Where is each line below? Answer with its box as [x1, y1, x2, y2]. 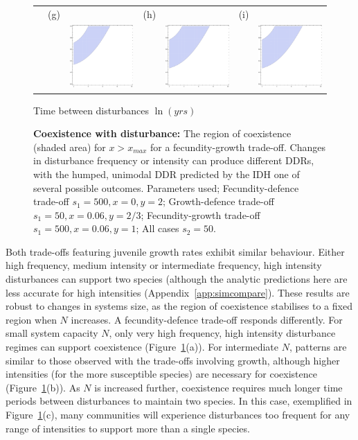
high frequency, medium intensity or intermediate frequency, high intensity [6, 258, 322, 272]
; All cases [136, 221, 179, 236]
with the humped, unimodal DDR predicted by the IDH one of [33, 166, 300, 181]
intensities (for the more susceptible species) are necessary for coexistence [6, 367, 317, 381]
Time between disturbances [33, 103, 150, 117]
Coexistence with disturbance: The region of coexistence [33, 126, 292, 141]
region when [6, 312, 57, 326]
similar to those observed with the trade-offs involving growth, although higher [6, 353, 340, 367]
